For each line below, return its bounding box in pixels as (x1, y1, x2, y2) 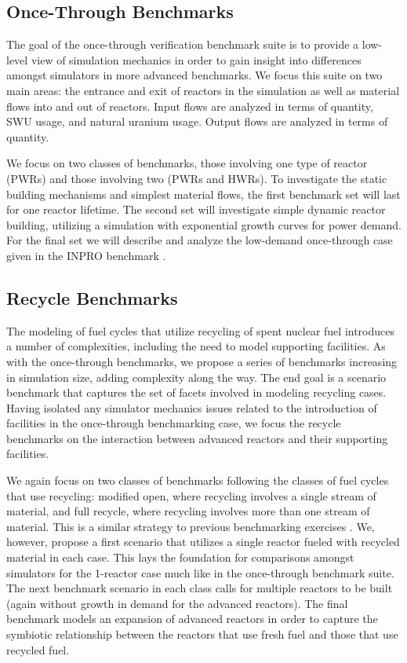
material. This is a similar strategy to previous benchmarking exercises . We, (6, 518, 375, 534)
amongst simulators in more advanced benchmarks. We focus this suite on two (6, 67, 383, 83)
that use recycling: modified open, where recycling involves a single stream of (6, 487, 376, 504)
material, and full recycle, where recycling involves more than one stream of (6, 503, 370, 519)
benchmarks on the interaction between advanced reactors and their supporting (6, 430, 388, 446)
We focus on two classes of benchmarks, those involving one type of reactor (6, 155, 368, 171)
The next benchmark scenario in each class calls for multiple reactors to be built (6, 580, 393, 596)
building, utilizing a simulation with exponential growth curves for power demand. (6, 216, 402, 233)
